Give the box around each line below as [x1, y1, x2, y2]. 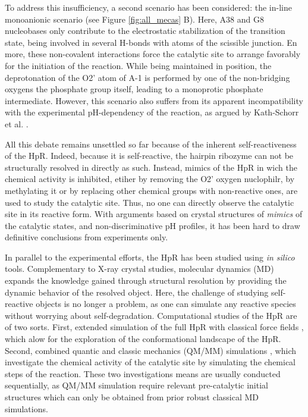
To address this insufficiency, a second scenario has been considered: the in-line [5, 1, 292, 13]
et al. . [5, 117, 29, 130]
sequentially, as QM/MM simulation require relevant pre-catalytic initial [5, 379, 268, 391]
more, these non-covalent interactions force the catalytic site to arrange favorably [5, 48, 301, 60]
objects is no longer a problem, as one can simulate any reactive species [36, 297, 296, 310]
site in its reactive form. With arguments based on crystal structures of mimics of [5, 208, 303, 220]
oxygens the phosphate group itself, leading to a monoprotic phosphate [5, 83, 263, 95]
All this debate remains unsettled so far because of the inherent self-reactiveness [5, 137, 297, 150]
